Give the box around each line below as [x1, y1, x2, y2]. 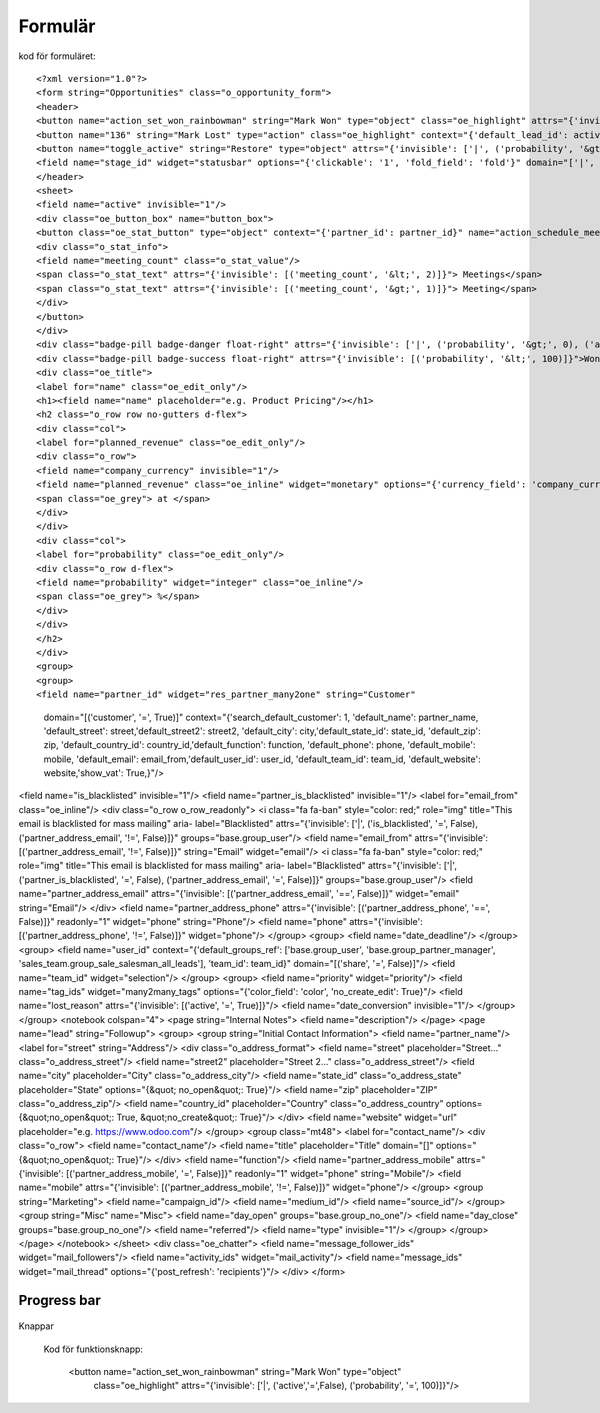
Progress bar [18, 1291, 102, 1309]
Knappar [18, 1320, 54, 1332]
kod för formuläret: [18, 50, 96, 62]
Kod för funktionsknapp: [43, 1343, 144, 1355]
